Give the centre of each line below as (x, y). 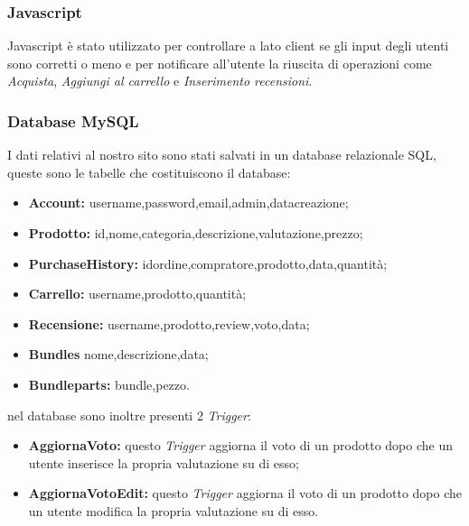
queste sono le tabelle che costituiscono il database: (149, 172)
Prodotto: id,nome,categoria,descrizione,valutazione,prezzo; (196, 233)
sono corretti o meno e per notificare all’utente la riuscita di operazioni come (220, 63)
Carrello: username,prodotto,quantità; (137, 294)
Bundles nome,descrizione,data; (118, 354)
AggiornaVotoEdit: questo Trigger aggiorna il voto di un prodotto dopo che (245, 493)
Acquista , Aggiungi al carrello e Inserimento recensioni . (160, 81)
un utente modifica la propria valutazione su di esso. (174, 510)
